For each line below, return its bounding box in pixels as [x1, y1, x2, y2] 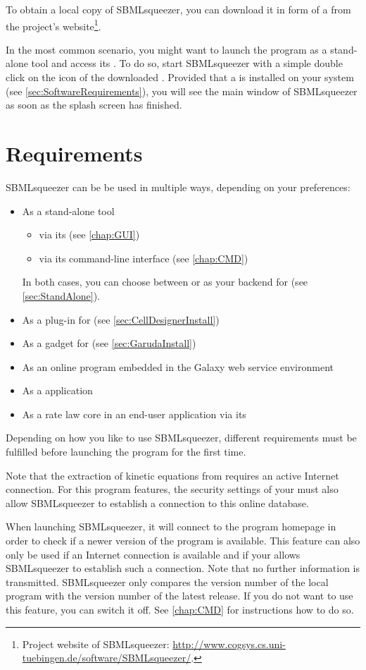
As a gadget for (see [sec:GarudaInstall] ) [22, 336, 196, 351]
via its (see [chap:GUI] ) [39, 227, 140, 242]
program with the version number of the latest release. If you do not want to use [6, 588, 353, 603]
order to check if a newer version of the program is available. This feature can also [6, 533, 360, 548]
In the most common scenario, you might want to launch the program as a [6, 42, 327, 56]
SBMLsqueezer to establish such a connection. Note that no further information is [6, 561, 360, 575]
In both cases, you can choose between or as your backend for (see [22, 274, 308, 289]
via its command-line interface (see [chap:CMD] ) [39, 250, 248, 265]
